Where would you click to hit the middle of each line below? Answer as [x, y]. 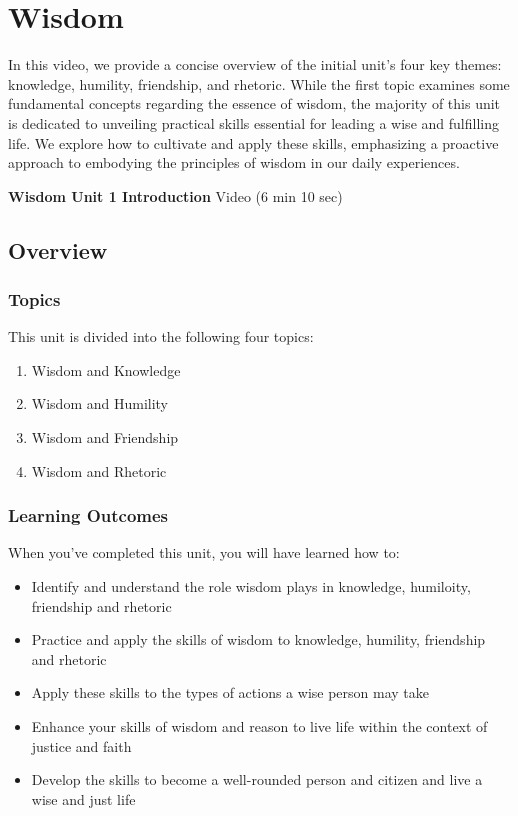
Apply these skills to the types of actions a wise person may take [230, 692]
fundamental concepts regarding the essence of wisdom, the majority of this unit [254, 103]
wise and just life [83, 798]
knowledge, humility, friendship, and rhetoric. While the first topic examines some [259, 83]
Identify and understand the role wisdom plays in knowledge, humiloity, [251, 586]
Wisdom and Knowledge [106, 369]
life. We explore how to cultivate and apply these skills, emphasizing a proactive [253, 142]
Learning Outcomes [88, 515]
